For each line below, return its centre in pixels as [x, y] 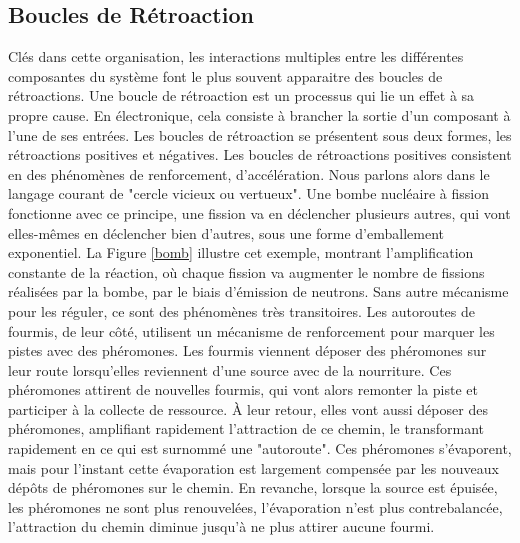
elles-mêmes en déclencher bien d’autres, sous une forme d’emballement [226, 232]
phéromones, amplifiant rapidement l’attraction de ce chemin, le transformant [246, 428]
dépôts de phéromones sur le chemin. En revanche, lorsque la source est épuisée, [253, 487]
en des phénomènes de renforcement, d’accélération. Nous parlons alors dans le [249, 173]
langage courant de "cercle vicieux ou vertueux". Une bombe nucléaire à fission [248, 193]
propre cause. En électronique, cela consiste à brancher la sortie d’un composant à [259, 114]
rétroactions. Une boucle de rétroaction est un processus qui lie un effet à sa [241, 95]
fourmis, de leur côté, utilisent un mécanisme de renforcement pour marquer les [251, 330]
